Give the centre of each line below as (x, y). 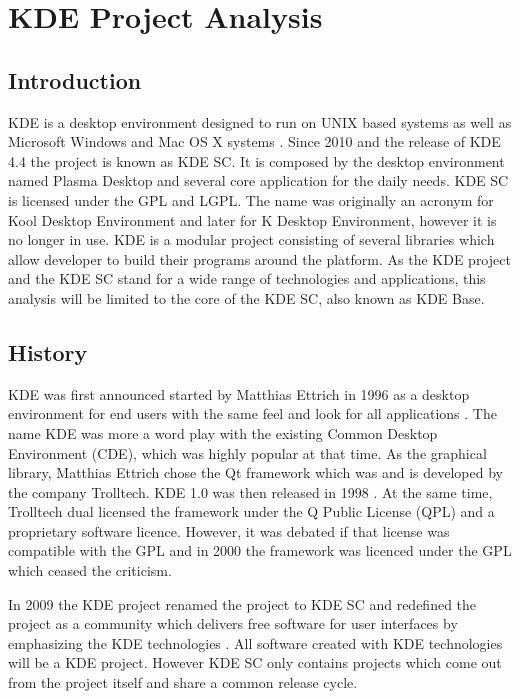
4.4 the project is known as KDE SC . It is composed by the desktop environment (256, 160)
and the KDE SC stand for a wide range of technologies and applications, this (247, 278)
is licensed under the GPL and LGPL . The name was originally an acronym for (251, 199)
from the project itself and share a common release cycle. (183, 682)
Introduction (75, 79)
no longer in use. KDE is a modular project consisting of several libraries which (251, 239)
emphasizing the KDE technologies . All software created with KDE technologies (255, 642)
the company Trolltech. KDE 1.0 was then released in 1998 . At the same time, (250, 491)
